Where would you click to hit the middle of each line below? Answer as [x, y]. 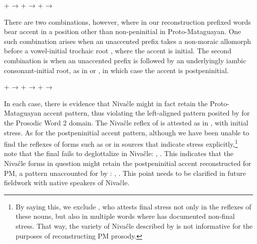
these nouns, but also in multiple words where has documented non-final [125, 216]
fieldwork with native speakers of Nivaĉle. [67, 183]
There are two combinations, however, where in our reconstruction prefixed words [128, 21]
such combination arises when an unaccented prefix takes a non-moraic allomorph [128, 41]
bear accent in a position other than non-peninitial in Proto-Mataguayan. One [123, 31]
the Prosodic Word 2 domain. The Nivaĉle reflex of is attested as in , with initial [126, 122]
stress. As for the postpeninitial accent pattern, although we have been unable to [127, 132]
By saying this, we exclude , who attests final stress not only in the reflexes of [133, 206]
